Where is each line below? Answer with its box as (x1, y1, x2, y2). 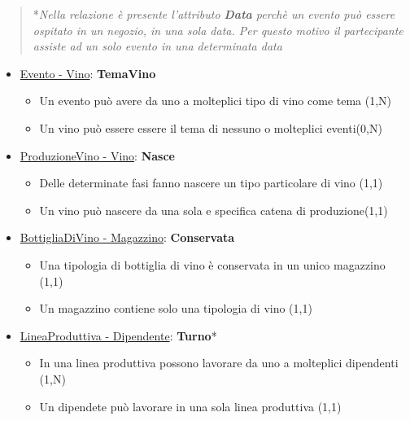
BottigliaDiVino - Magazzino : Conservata (20, 229, 235, 246)
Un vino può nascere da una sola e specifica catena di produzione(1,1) (39, 201, 388, 218)
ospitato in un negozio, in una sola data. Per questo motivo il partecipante (33, 21, 403, 38)
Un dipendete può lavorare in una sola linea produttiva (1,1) (39, 397, 342, 414)
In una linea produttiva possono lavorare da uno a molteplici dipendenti (39, 354, 399, 371)
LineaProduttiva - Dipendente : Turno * (20, 327, 217, 344)
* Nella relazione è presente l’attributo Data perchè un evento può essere (33, 6, 395, 22)
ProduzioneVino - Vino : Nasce (20, 147, 175, 164)
